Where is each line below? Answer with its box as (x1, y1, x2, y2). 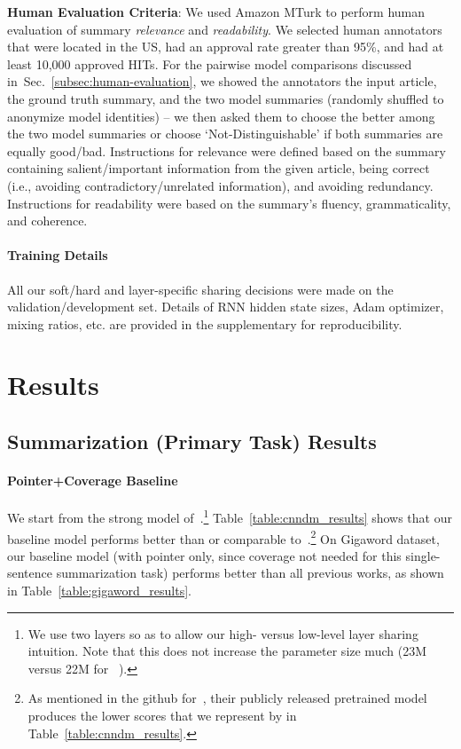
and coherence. (7, 211, 88, 230)
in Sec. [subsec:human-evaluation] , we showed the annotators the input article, (7, 72, 437, 91)
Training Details (7, 246, 108, 264)
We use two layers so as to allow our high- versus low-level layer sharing (27, 624, 418, 643)
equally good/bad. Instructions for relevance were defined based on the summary (7, 141, 446, 160)
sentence (7, 564, 53, 582)
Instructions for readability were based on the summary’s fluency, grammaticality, (7, 193, 451, 212)
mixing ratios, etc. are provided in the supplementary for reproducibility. (7, 314, 402, 333)
